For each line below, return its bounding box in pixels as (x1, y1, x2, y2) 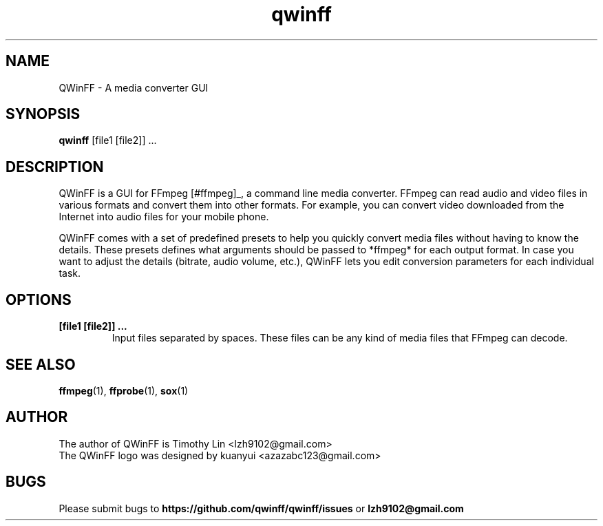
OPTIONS (6, 291, 72, 308)
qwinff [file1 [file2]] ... (59, 134, 157, 147)
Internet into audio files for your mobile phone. (59, 211, 269, 223)
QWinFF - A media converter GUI (59, 81, 209, 94)
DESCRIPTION (6, 158, 104, 176)
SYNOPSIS (6, 105, 81, 123)
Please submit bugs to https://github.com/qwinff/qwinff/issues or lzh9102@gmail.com (59, 502, 464, 514)
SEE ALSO (6, 355, 76, 373)
